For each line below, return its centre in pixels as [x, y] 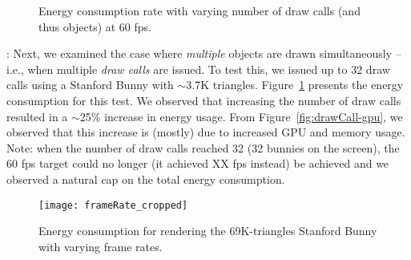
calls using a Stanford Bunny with [90, 85]
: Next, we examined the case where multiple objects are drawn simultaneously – [204, 53]
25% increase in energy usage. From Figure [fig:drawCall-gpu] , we [241, 116]
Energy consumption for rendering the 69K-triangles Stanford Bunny [208, 231]
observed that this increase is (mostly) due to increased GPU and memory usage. [206, 132]
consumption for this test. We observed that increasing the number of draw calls [204, 100]
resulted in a [37, 116]
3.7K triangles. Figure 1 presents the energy [295, 85]
